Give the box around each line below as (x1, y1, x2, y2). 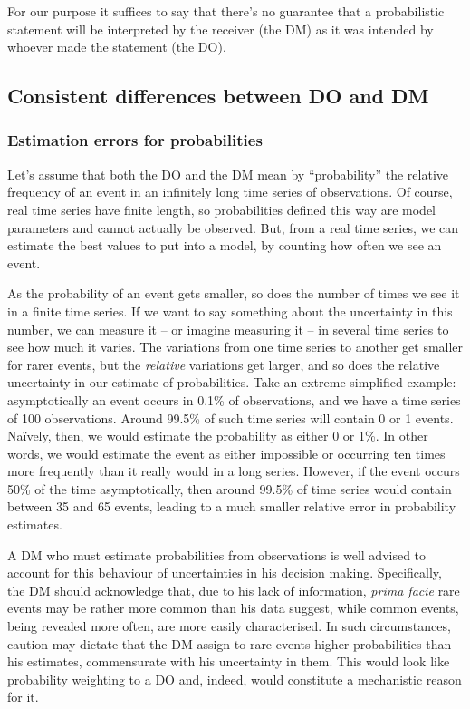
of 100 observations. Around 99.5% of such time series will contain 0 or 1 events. (7, 408, 454, 427)
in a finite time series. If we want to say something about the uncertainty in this (7, 301, 453, 320)
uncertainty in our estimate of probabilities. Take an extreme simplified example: (7, 373, 456, 392)
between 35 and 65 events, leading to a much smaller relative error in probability (7, 497, 456, 516)
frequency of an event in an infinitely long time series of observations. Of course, (7, 182, 453, 201)
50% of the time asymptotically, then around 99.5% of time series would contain (7, 479, 452, 498)
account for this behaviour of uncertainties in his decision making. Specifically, (7, 563, 442, 582)
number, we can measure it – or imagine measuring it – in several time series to (7, 319, 449, 338)
